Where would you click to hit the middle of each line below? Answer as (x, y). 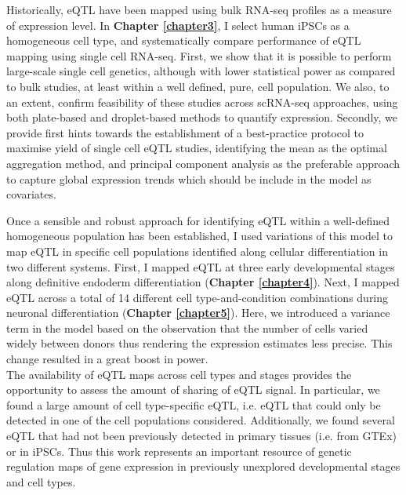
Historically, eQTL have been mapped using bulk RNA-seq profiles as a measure (199, 9)
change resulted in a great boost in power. (107, 359)
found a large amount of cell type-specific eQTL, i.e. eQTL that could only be (194, 404)
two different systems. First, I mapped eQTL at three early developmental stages (201, 266)
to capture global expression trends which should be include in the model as (189, 178)
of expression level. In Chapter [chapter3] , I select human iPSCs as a (178, 25)
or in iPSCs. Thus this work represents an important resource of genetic (179, 451)
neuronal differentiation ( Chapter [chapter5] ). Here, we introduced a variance (198, 313)
